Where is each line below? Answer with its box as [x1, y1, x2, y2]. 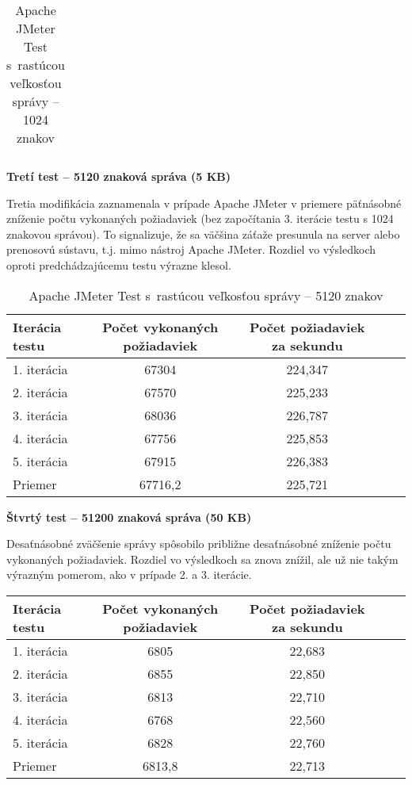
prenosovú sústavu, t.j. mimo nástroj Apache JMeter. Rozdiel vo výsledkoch [6, 241, 376, 258]
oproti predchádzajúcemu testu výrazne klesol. [6, 256, 231, 273]
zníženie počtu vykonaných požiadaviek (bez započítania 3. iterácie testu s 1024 [6, 210, 394, 227]
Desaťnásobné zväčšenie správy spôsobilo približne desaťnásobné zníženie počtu [6, 535, 391, 552]
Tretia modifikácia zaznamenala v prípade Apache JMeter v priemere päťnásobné [6, 194, 402, 211]
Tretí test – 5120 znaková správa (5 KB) [6, 168, 231, 184]
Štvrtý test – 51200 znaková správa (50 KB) [6, 508, 252, 525]
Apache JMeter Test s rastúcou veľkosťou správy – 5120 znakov [29, 285, 383, 304]
